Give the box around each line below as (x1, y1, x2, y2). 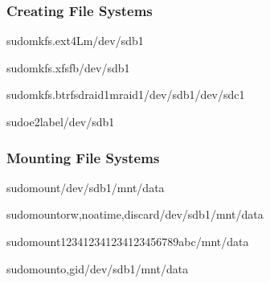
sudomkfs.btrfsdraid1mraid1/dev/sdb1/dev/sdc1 (6, 86, 245, 103)
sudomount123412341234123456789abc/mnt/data (6, 233, 249, 249)
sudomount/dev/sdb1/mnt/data (6, 178, 165, 195)
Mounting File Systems (6, 147, 160, 167)
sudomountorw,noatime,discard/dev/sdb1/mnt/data (6, 206, 264, 223)
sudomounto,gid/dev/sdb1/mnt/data (6, 260, 189, 277)
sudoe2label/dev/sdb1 (6, 113, 115, 129)
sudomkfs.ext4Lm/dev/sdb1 (6, 32, 144, 49)
